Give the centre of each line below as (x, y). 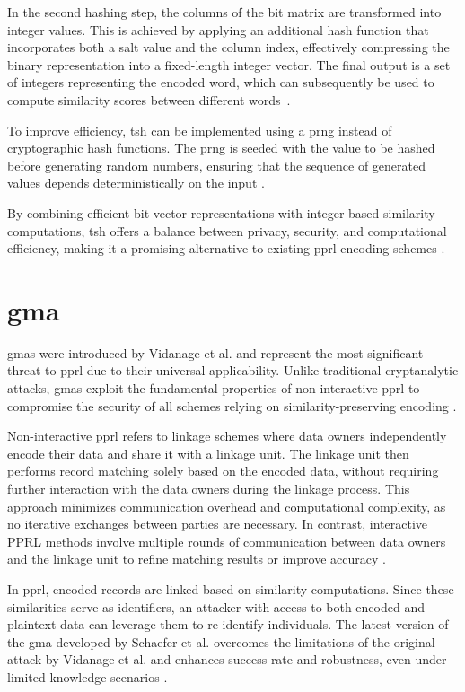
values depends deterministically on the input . (136, 183)
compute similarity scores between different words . (149, 99)
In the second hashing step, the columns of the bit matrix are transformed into (224, 12)
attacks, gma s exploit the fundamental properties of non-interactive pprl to (214, 388)
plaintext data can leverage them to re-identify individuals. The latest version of (228, 624)
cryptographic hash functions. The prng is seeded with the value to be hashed (221, 148)
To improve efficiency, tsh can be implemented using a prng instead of (200, 130)
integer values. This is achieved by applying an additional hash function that (218, 29)
